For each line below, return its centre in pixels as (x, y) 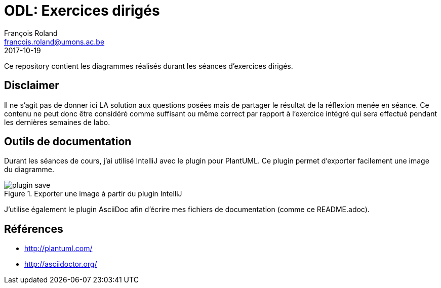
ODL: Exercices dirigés (82, 11)
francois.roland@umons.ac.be (54, 42)
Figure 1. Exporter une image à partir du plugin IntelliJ (93, 194)
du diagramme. (29, 170)
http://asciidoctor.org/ (61, 264)
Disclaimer (32, 86)
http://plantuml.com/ (58, 249)
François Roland (31, 33)
